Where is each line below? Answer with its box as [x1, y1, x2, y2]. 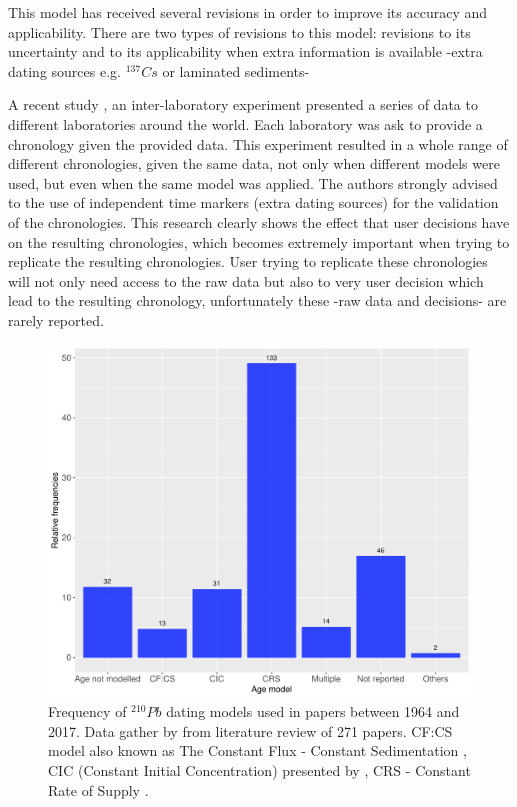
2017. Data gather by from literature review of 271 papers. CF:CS [48, 720, 453, 741]
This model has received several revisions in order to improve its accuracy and [8, 2, 488, 22]
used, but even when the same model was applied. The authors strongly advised [8, 172, 498, 193]
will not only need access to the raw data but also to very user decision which [8, 270, 484, 291]
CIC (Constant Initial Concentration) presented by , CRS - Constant [48, 760, 471, 781]
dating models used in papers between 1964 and [166, 701, 460, 722]
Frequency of [48, 701, 127, 722]
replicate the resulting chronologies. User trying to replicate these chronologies [8, 251, 488, 272]
